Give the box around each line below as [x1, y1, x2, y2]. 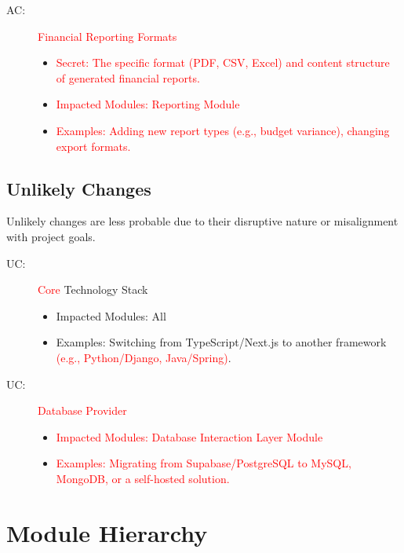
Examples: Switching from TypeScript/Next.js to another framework [56, 334, 387, 350]
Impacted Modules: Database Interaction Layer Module [56, 428, 323, 445]
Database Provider [38, 402, 127, 419]
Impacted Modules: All [56, 307, 166, 324]
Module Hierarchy [6, 516, 208, 548]
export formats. [56, 137, 131, 154]
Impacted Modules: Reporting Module [56, 96, 240, 112]
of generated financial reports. [56, 69, 200, 86]
